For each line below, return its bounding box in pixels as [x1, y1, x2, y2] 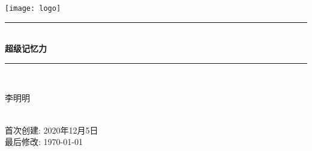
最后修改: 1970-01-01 [5, 135, 83, 148]
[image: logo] [5, 4, 61, 13]
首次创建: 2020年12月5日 [5, 123, 98, 136]
